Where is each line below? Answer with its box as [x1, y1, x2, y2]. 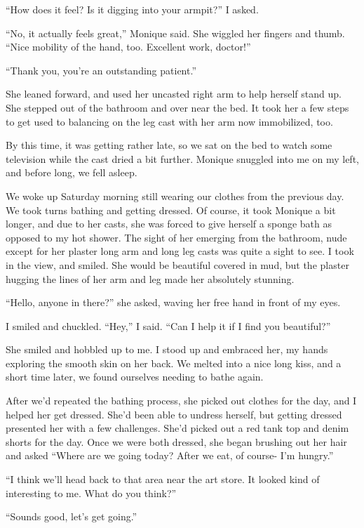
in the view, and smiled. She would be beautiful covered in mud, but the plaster [6, 257, 349, 272]
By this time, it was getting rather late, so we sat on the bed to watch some [6, 138, 332, 152]
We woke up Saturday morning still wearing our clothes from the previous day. [6, 188, 344, 203]
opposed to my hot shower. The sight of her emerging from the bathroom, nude [6, 230, 347, 244]
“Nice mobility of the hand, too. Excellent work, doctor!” [6, 39, 251, 54]
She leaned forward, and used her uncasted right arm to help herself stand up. [6, 86, 342, 101]
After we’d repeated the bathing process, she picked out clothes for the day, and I [6, 393, 357, 408]
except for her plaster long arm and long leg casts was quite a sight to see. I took [6, 244, 354, 258]
